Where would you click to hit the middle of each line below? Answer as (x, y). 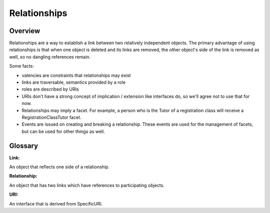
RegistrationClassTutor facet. (51, 117)
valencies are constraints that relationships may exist (76, 75)
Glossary (24, 146)
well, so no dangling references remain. (50, 57)
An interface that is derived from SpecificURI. (56, 203)
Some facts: (22, 66)
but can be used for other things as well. (63, 131)
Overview (25, 31)
